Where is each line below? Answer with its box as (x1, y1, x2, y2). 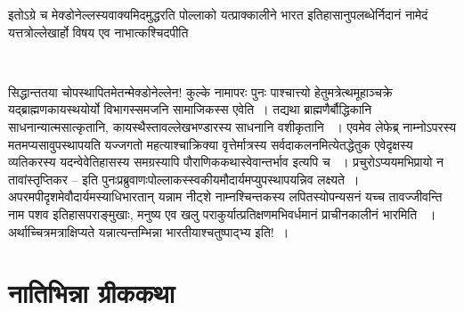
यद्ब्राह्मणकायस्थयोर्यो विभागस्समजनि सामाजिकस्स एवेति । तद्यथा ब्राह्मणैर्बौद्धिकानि (8, 100, 372, 119)
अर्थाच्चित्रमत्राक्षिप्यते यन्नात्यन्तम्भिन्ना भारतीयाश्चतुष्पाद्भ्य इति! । (8, 222, 289, 241)
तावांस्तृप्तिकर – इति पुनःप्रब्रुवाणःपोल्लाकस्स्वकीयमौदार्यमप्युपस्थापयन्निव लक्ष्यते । (8, 169, 360, 188)
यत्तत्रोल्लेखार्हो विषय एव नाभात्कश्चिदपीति (8, 22, 189, 41)
